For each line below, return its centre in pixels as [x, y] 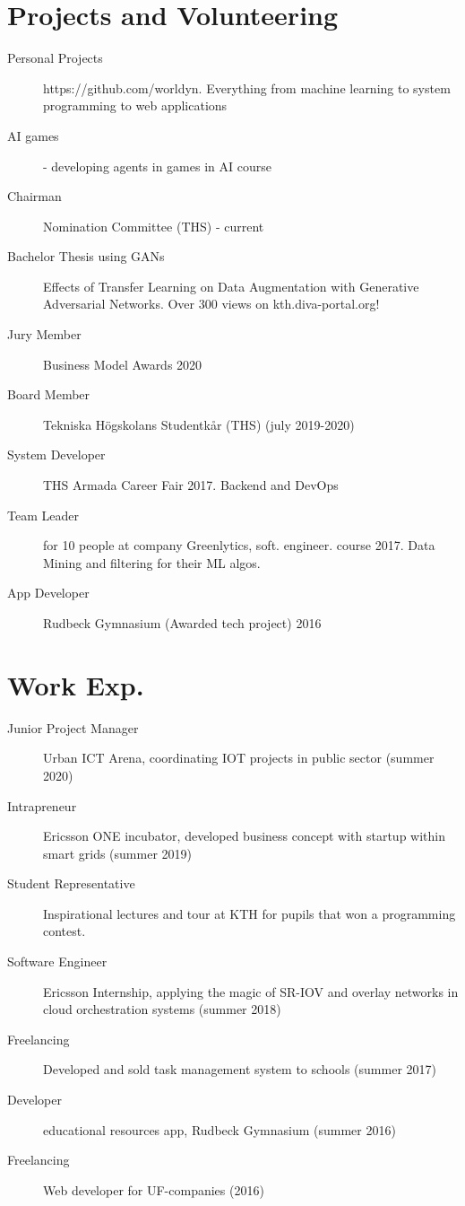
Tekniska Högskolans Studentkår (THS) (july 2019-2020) [199, 424]
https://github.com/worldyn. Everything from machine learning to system [247, 87]
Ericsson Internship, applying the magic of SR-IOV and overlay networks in [251, 991]
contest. [65, 931]
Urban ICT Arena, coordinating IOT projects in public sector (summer [239, 758]
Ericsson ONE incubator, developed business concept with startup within [245, 836]
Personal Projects [55, 58]
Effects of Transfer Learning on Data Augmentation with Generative [231, 286]
